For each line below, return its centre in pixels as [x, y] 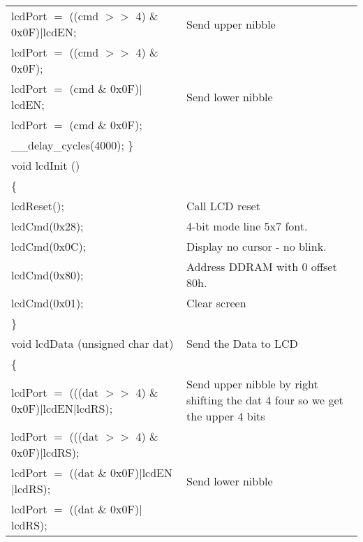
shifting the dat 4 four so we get [265, 400]
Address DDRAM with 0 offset [262, 266]
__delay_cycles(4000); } [73, 145]
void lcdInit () [46, 165]
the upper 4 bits [226, 416]
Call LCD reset [223, 206]
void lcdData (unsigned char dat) [92, 343]
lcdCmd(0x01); [47, 303]
